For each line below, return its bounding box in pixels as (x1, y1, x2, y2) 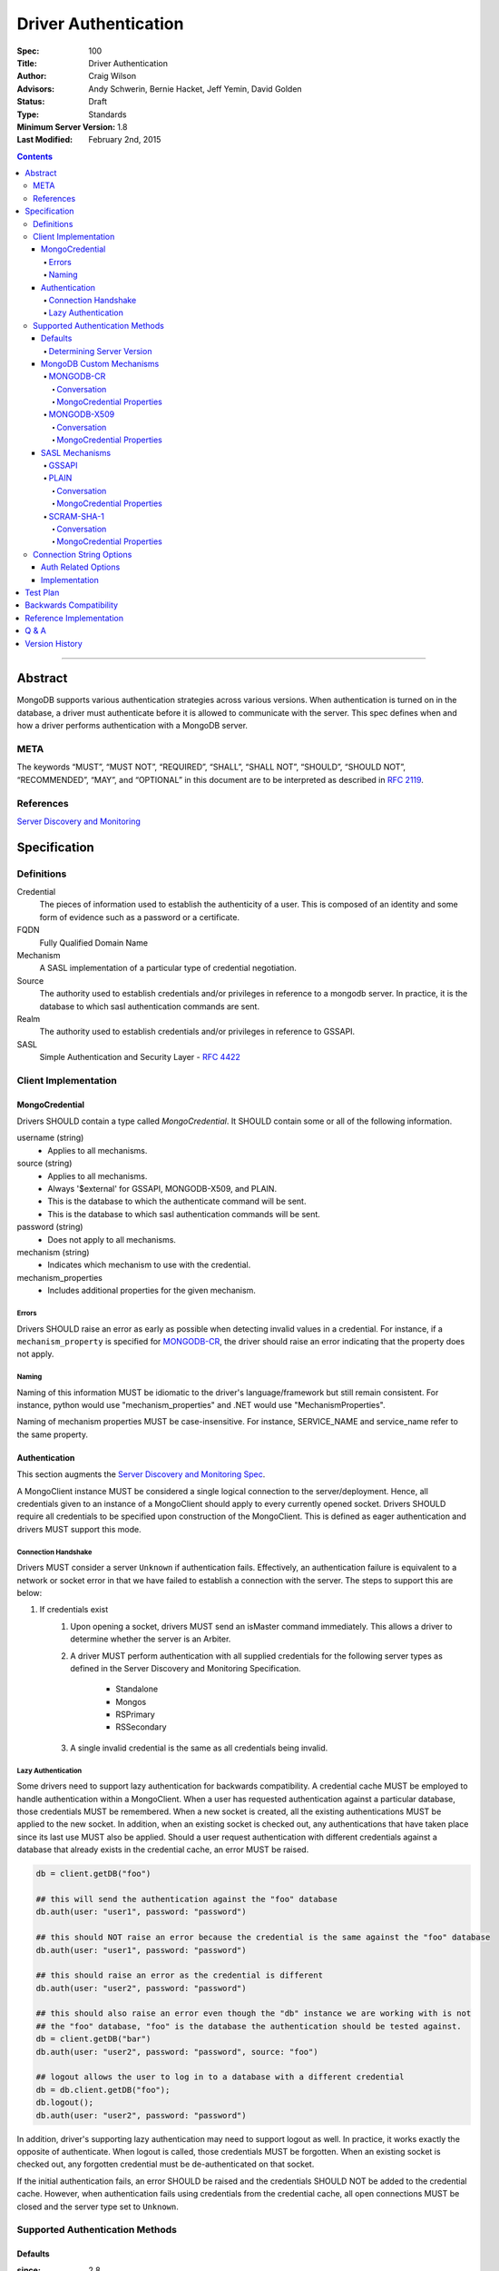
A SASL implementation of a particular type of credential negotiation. (39, 963, 297, 974)
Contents (16, 151, 54, 162)
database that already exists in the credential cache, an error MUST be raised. (16, 1844, 309, 1855)
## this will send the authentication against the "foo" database (35, 1894, 338, 1904)
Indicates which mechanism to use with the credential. (47, 1259, 251, 1271)
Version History (24, 638, 83, 649)
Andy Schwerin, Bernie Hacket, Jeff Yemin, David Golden (88, 83, 303, 94)
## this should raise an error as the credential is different (35, 1970, 324, 1980)
